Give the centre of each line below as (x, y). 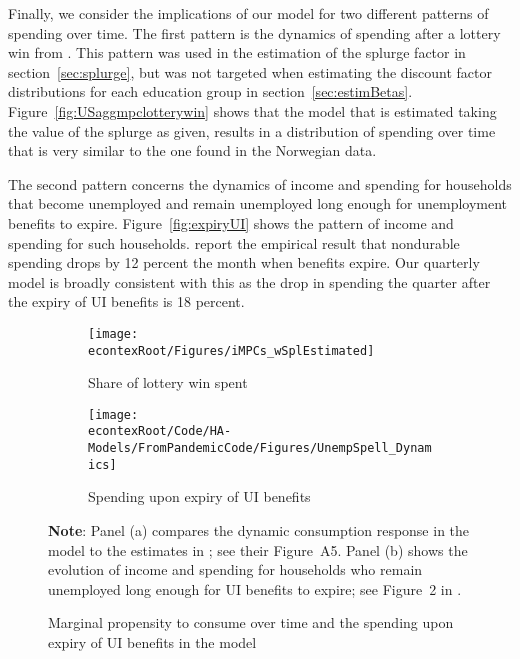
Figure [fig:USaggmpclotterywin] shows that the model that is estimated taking (252, 110)
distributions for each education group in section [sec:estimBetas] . (210, 91)
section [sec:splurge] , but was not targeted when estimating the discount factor (250, 71)
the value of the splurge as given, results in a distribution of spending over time (252, 130)
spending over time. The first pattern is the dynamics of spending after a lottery (254, 32)
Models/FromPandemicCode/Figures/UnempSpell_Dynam (260, 448)
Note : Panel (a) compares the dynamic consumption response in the (259, 530)
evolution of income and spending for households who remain (235, 569)
